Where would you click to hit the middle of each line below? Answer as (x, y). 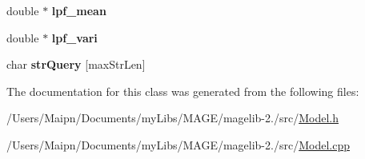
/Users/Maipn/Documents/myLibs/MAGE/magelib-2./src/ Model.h (172, 118)
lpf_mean (79, 10)
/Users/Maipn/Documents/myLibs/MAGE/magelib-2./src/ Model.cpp (178, 144)
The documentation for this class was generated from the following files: (183, 91)
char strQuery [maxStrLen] (76, 64)
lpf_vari (74, 37)
